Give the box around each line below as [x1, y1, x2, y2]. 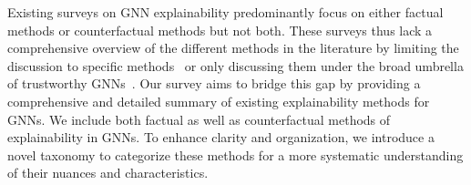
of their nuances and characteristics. [7, 163, 209, 182]
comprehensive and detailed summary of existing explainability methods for [7, 91, 430, 110]
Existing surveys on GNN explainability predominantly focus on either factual [7, 3, 444, 21]
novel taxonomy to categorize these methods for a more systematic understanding [7, 145, 464, 164]
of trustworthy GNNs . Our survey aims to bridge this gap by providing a [7, 74, 421, 93]
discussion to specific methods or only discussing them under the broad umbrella [7, 56, 464, 75]
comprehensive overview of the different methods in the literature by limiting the [7, 38, 459, 57]
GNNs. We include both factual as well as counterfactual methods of [7, 109, 391, 128]
